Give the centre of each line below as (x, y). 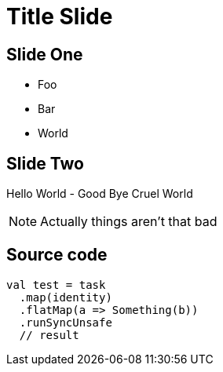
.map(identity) (66, 297)
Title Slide (60, 16)
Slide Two (46, 163)
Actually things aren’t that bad (129, 222)
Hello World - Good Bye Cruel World (100, 194)
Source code (57, 255)
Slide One (45, 54)
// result (49, 335)
